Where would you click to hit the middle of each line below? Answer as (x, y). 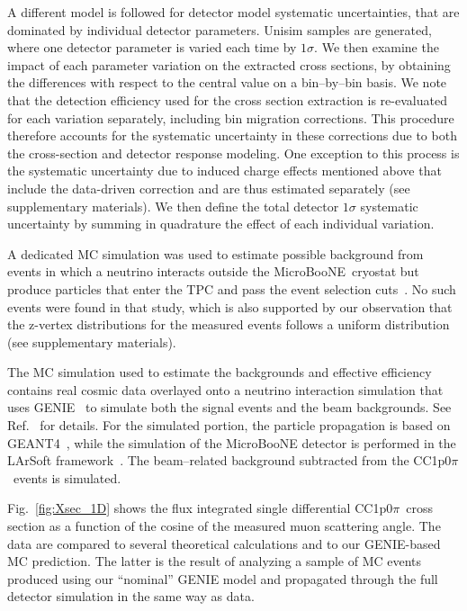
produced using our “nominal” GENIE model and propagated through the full (223, 578)
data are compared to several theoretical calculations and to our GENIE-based (224, 543)
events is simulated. (67, 477)
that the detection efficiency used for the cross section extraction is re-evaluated (227, 99)
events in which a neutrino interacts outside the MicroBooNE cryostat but (213, 271)
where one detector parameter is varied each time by (152, 47)
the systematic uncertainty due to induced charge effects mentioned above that (225, 171)
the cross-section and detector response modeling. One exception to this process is (233, 153)
